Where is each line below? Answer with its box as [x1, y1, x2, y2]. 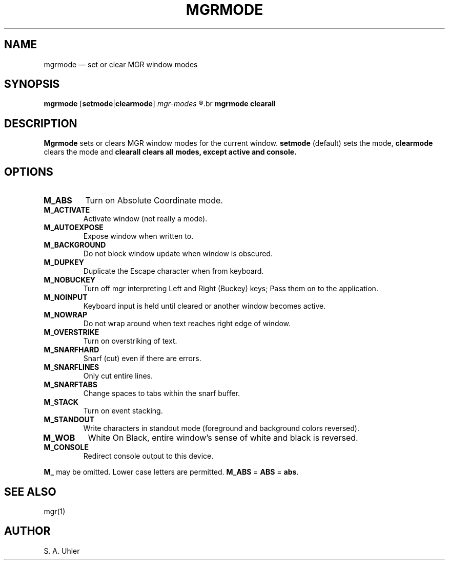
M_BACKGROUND [44, 240, 106, 250]
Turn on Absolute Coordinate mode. [85, 195, 223, 206]
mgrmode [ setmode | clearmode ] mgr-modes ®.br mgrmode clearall [44, 99, 276, 108]
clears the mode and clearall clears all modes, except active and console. [44, 147, 297, 157]
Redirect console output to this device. [83, 452, 214, 461]
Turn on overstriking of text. [83, 336, 177, 346]
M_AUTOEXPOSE [44, 223, 104, 232]
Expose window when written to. [83, 232, 194, 241]
